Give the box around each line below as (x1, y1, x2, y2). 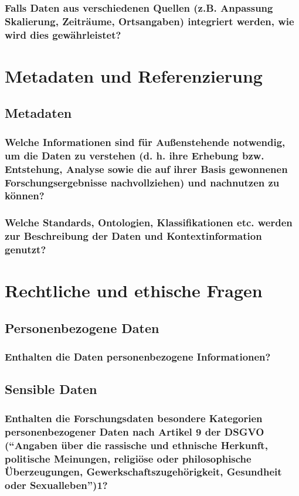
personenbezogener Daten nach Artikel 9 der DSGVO (5, 424, 264, 439)
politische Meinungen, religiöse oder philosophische (5, 451, 252, 466)
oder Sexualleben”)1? (5, 478, 108, 492)
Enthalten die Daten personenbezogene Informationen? (5, 349, 271, 364)
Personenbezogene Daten (5, 318, 159, 337)
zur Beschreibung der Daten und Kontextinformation (5, 229, 262, 243)
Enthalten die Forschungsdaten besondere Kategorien (5, 410, 263, 425)
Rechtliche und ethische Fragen (5, 278, 263, 303)
